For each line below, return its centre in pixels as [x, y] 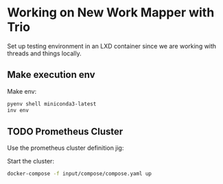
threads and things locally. [44, 53]
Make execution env [51, 75]
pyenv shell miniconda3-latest [52, 104]
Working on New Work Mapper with [111, 13]
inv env [18, 110]
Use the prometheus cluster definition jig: [66, 148]
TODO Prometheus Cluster [65, 131]
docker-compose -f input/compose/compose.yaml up [80, 174]
